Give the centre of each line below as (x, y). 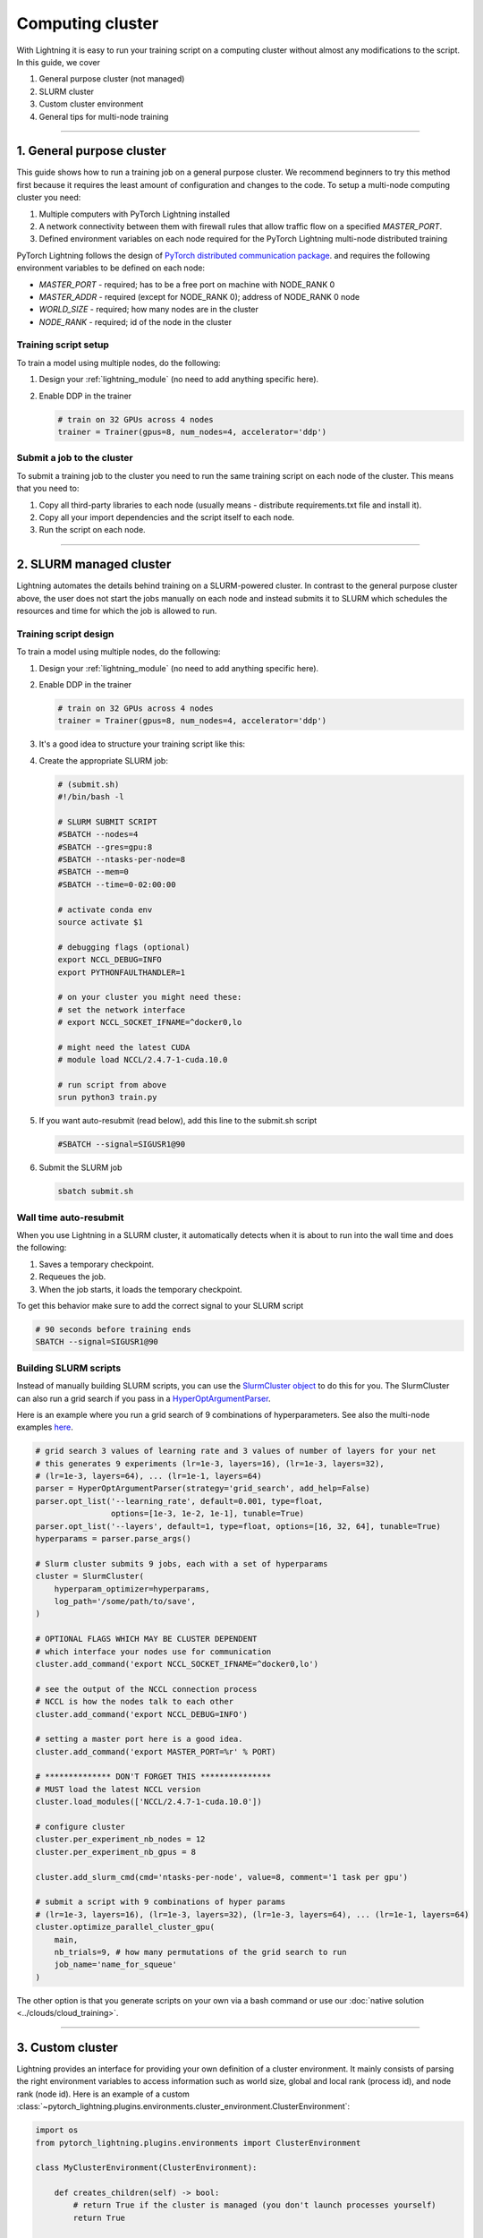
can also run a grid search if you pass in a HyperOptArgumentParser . (144, 1398)
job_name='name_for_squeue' (116, 1965)
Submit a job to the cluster (75, 458)
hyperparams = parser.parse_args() (113, 1539)
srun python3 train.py (107, 1098)
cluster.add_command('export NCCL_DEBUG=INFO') (141, 1714)
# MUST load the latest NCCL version (118, 1789)
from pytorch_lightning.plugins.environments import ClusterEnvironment (198, 2143)
